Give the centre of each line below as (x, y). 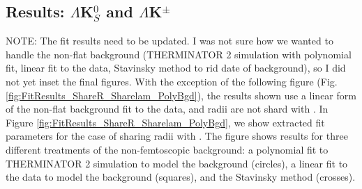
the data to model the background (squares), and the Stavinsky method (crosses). (181, 177)
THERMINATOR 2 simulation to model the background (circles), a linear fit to (177, 163)
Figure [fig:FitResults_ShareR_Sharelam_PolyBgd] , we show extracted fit (165, 122)
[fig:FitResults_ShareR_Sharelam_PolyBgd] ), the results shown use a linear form (181, 95)
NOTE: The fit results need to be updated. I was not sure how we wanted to (169, 41)
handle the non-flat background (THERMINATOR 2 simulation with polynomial (179, 54)
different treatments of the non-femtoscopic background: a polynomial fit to (167, 149)
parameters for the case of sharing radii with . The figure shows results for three (177, 136)
